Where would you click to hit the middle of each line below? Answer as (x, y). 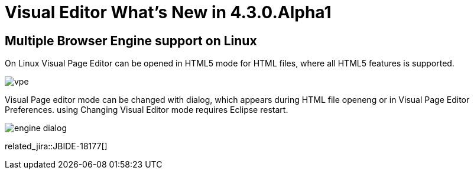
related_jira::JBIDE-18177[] (56, 146)
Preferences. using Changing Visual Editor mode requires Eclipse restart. (147, 110)
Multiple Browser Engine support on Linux (131, 41)
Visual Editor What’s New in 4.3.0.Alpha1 (168, 12)
